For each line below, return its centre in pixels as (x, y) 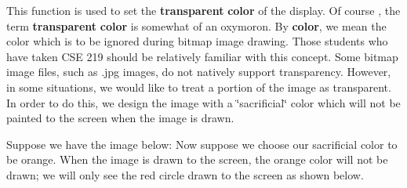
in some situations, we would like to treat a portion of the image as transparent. (199, 87)
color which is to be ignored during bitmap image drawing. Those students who (197, 41)
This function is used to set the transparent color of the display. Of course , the (203, 10)
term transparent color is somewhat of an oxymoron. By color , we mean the (196, 25)
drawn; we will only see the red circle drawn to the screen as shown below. (185, 174)
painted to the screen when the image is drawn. (120, 118)
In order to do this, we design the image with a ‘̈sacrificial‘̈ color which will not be (203, 102)
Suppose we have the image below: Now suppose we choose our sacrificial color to (202, 144)
